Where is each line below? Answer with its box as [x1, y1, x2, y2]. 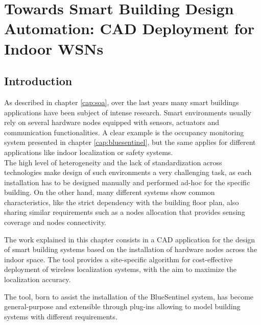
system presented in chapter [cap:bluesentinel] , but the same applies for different [4, 137, 256, 147]
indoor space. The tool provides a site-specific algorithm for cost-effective [4, 254, 233, 264]
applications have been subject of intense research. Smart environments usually [4, 107, 252, 117]
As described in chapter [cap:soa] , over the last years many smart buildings [4, 96, 239, 107]
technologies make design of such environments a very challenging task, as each [4, 167, 252, 178]
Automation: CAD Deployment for [4, 18, 255, 39]
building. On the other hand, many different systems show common [4, 187, 215, 197]
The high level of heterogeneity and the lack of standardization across [4, 157, 222, 167]
